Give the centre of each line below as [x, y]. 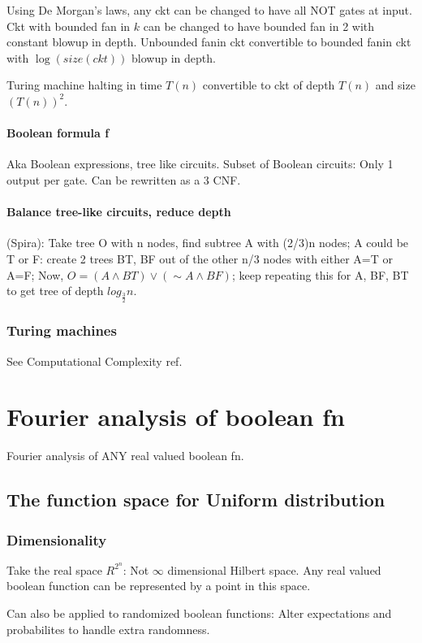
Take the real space [54, 569]
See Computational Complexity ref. [95, 361]
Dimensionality [57, 539]
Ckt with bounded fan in [69, 26]
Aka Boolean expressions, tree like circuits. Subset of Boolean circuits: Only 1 [200, 164]
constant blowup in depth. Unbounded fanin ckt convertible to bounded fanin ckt [209, 42]
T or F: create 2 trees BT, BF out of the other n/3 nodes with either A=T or [200, 258]
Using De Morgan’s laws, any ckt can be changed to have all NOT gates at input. [209, 10]
